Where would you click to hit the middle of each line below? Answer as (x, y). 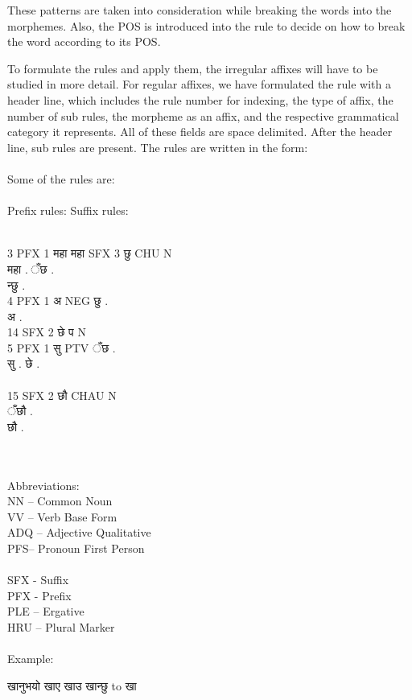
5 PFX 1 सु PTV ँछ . (62, 347)
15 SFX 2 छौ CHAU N (62, 395)
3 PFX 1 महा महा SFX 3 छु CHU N (90, 253)
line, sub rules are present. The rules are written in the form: (158, 147)
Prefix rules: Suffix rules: (68, 210)
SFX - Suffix (38, 580)
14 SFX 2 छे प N (47, 332)
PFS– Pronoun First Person (76, 548)
